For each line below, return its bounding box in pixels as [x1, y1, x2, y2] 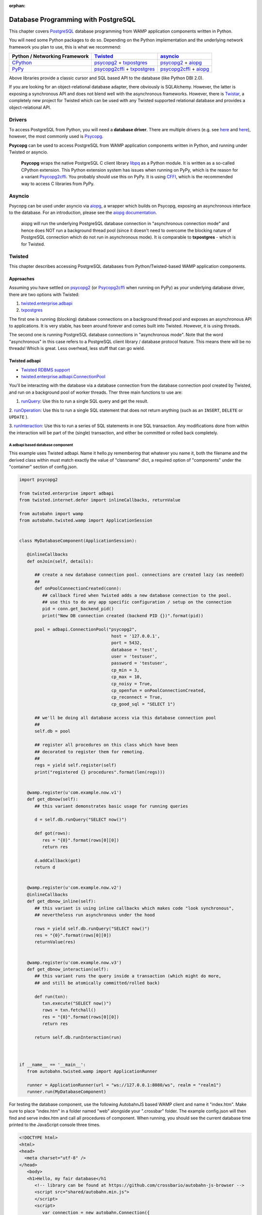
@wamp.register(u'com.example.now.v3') [27, 960, 122, 965]
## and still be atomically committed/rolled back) [34, 980, 160, 986]
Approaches [9, 276, 35, 281]
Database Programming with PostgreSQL [9, 15, 136, 24]
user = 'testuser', [111, 654, 158, 660]
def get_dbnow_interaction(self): [27, 967, 109, 972]
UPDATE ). [9, 414, 29, 420]
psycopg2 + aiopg [160, 59, 202, 66]
